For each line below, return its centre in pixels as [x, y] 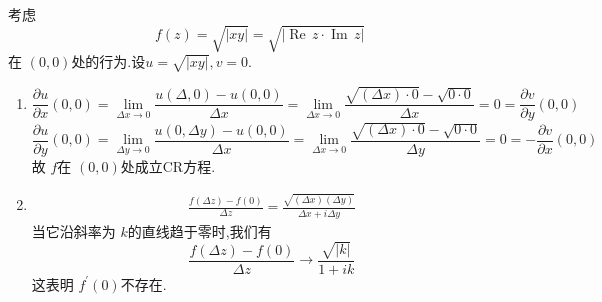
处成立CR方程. [168, 166]
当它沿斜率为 [73, 230]
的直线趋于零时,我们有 [199, 230]
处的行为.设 [108, 61]
